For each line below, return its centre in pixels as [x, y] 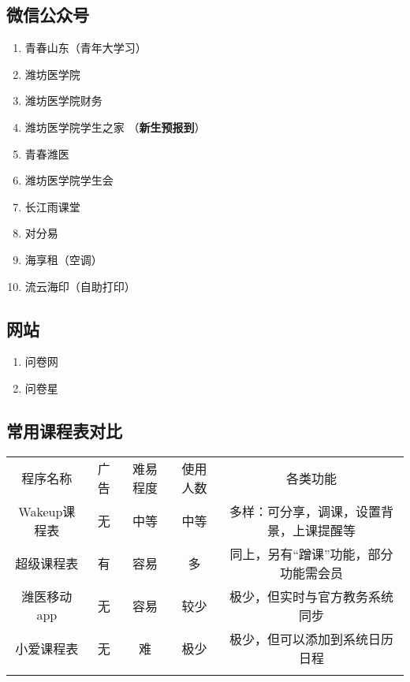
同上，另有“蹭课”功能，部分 [311, 553]
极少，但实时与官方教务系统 [311, 596]
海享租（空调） [63, 259]
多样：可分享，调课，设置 [305, 511]
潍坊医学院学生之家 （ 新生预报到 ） [115, 127]
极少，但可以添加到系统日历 [311, 639]
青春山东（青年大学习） [86, 48]
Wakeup [41, 511]
